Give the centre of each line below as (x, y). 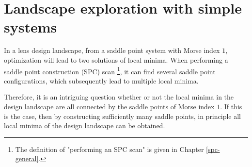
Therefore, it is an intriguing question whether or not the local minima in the (119, 97)
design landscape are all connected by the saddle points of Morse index (109, 106)
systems (31, 27)
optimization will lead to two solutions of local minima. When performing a (116, 59)
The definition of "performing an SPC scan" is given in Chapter (110, 149)
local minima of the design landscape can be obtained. (85, 125)
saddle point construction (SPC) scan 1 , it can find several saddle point (110, 70)
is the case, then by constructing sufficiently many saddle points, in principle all (122, 116)
